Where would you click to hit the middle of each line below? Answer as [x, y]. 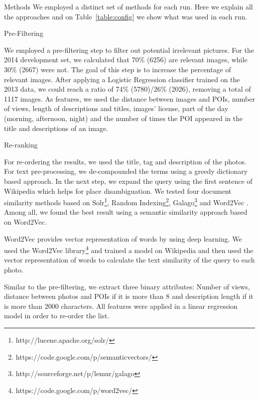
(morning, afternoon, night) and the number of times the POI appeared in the [124, 118]
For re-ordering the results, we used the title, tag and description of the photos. [125, 161]
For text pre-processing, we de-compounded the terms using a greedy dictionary [126, 171]
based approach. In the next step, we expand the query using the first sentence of [128, 181]
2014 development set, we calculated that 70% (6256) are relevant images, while [126, 60]
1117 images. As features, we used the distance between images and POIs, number [129, 98]
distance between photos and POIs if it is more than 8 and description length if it [129, 296]
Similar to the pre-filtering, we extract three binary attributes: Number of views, [127, 286]
